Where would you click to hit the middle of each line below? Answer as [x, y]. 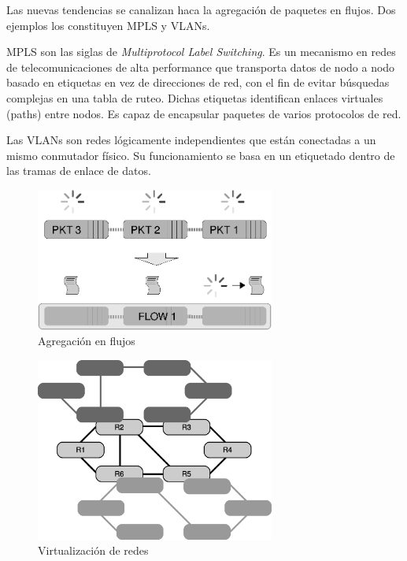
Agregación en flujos [87, 341]
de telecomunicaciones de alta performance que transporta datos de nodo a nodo [201, 67]
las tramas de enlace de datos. [79, 171]
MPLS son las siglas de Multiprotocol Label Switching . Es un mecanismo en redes [201, 52]
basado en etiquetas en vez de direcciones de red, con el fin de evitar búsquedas [198, 82]
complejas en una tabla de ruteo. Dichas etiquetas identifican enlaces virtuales [195, 97]
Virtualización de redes [93, 550]
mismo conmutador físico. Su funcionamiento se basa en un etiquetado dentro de [201, 155]
